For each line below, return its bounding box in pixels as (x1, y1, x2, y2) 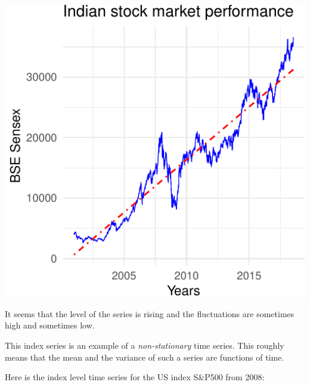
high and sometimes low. (5, 319, 95, 331)
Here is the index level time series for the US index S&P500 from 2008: (5, 371, 265, 383)
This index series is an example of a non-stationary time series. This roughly (5, 339, 284, 351)
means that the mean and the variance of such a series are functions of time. (5, 350, 284, 363)
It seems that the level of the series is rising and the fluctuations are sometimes (5, 307, 294, 320)
